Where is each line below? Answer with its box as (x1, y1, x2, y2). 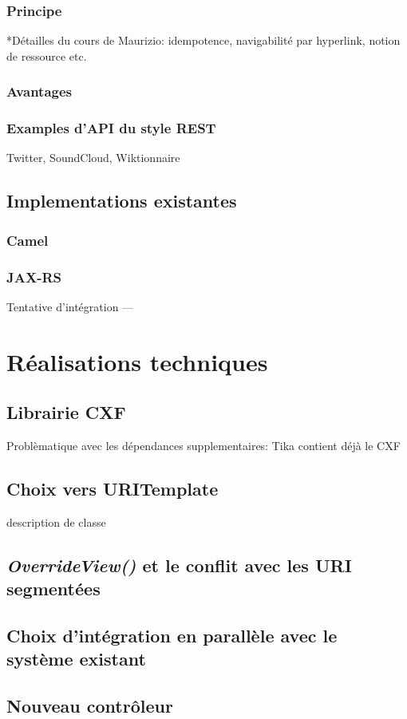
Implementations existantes (6, 188, 237, 213)
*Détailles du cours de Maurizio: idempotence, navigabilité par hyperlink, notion (6, 32, 401, 49)
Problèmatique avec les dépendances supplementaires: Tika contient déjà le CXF (6, 437, 401, 454)
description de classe (6, 513, 106, 530)
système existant (6, 646, 146, 671)
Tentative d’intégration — (6, 298, 134, 314)
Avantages (6, 81, 72, 101)
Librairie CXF (6, 400, 126, 425)
